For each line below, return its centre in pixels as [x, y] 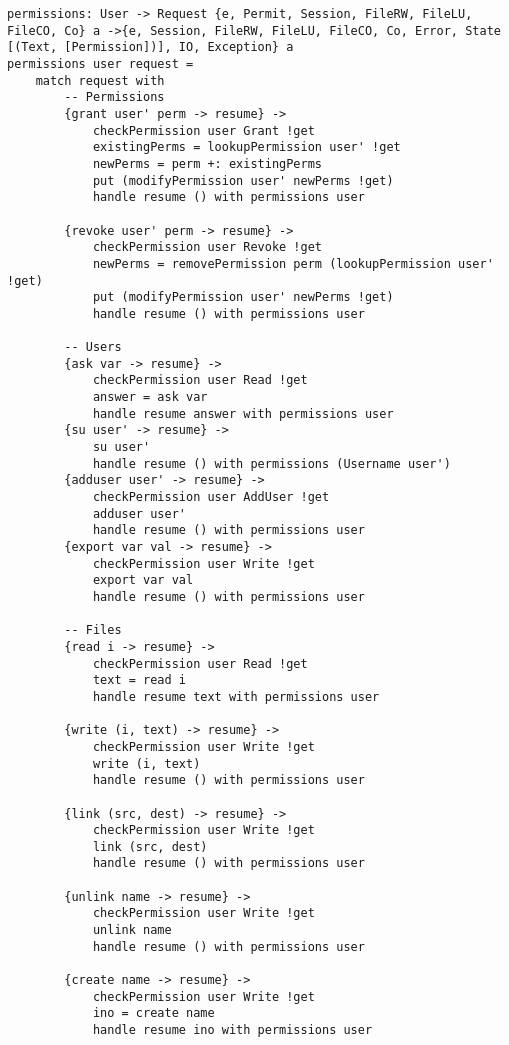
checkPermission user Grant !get [203, 130]
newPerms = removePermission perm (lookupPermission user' [293, 263]
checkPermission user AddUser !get [211, 497]
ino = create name [153, 1013]
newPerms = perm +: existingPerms [207, 163]
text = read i [139, 680]
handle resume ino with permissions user [232, 1030]
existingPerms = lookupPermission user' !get [246, 147]
